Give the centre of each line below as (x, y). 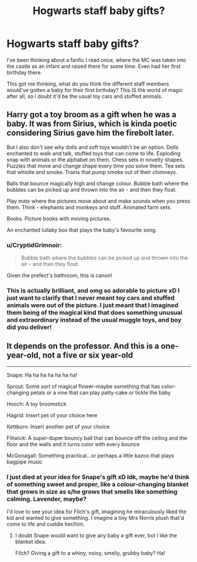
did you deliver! (29, 327)
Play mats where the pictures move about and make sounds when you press (98, 201)
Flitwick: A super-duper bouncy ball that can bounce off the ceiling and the (97, 438)
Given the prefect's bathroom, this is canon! (60, 275)
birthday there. (25, 72)
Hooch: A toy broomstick (37, 404)
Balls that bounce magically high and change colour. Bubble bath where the (98, 183)
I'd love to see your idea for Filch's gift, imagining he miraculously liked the (96, 512)
